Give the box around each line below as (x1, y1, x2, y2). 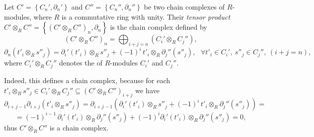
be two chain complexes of (144, 2, 225, 12)
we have (135, 85, 160, 95)
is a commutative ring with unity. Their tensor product (61, 11, 230, 22)
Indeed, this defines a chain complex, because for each (4, 75, 171, 85)
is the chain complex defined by (110, 22, 207, 32)
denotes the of (59, 57, 103, 68)
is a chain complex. (49, 122, 109, 132)
